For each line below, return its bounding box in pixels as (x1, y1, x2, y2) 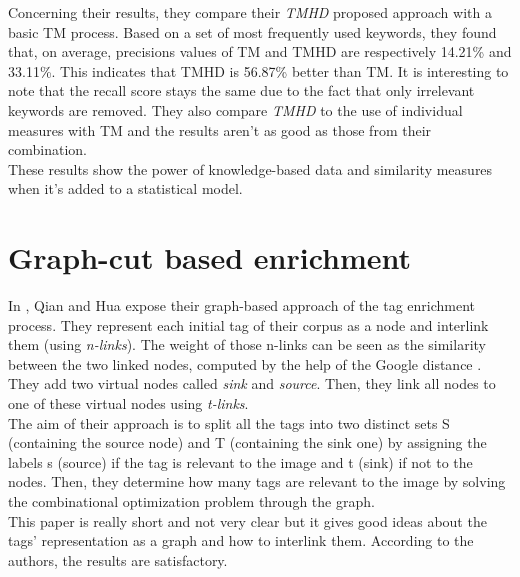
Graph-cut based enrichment (8, 237, 412, 278)
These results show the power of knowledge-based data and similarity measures (8, 158, 493, 179)
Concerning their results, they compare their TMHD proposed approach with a (8, 2, 492, 22)
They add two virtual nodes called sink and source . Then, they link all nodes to (8, 373, 496, 394)
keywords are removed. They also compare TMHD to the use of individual (8, 99, 463, 120)
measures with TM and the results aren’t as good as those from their (8, 119, 432, 140)
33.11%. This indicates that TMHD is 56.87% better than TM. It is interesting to (8, 60, 509, 81)
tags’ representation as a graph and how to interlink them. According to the (8, 530, 474, 551)
